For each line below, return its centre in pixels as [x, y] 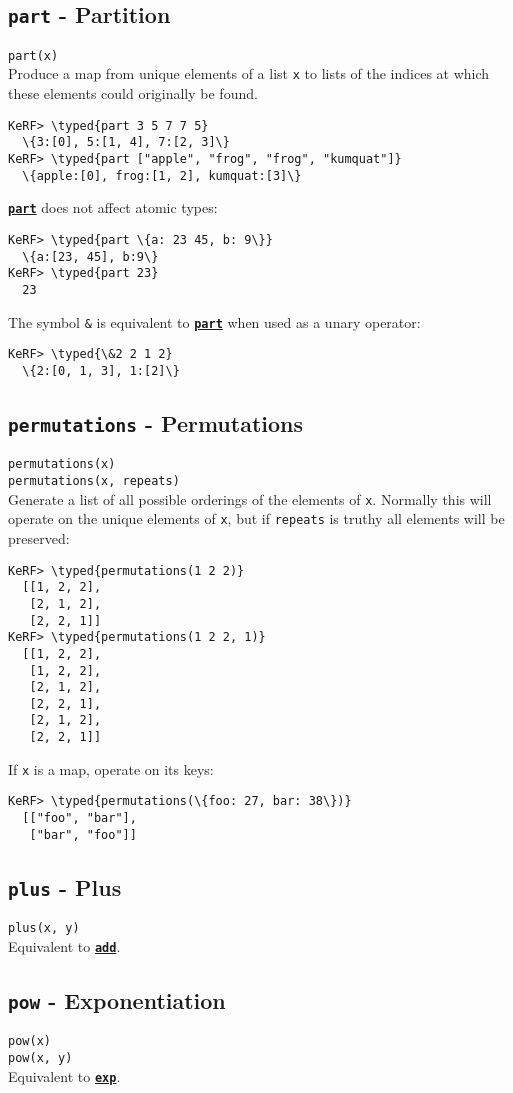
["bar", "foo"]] [83, 834]
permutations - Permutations [156, 422]
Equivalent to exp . [64, 1075]
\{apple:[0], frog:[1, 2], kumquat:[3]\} [162, 175]
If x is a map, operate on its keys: [111, 768]
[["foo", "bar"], [79, 818]
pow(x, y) [40, 1057]
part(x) [33, 55]
